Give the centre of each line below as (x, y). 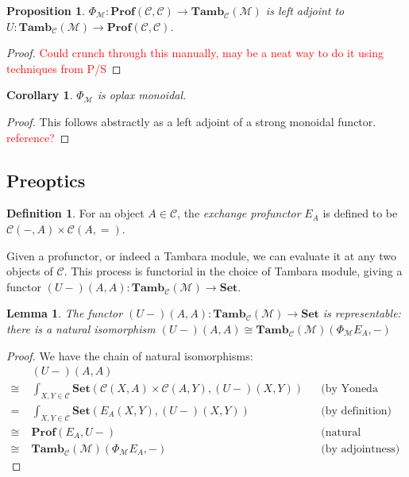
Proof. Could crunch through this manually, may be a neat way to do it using (195, 53)
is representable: (362, 313)
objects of (30, 271)
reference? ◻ (38, 137)
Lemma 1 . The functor (65, 313)
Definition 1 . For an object (75, 213)
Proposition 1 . (46, 10)
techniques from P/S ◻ (64, 68)
